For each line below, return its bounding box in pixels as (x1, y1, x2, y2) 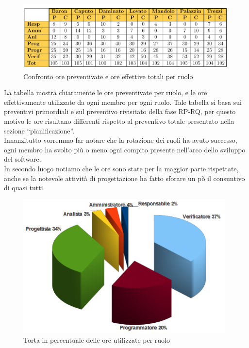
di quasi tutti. (4, 182, 45, 193)
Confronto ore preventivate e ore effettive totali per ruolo (23, 71, 193, 81)
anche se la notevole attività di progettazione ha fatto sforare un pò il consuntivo (4, 173, 245, 183)
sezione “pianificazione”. (4, 125, 75, 135)
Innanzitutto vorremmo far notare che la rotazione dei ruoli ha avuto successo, (4, 135, 237, 145)
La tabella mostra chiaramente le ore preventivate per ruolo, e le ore (4, 87, 207, 98)
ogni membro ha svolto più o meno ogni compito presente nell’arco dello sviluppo (4, 144, 246, 154)
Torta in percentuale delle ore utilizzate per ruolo (23, 335, 170, 345)
